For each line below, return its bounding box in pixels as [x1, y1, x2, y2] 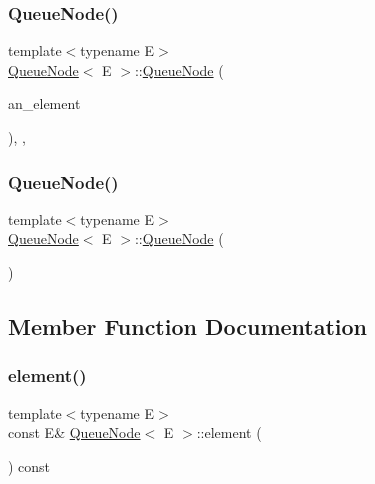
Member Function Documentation [8, 310, 368, 341]
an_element [8, 93, 81, 114]
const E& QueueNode [8, 422, 141, 443]
